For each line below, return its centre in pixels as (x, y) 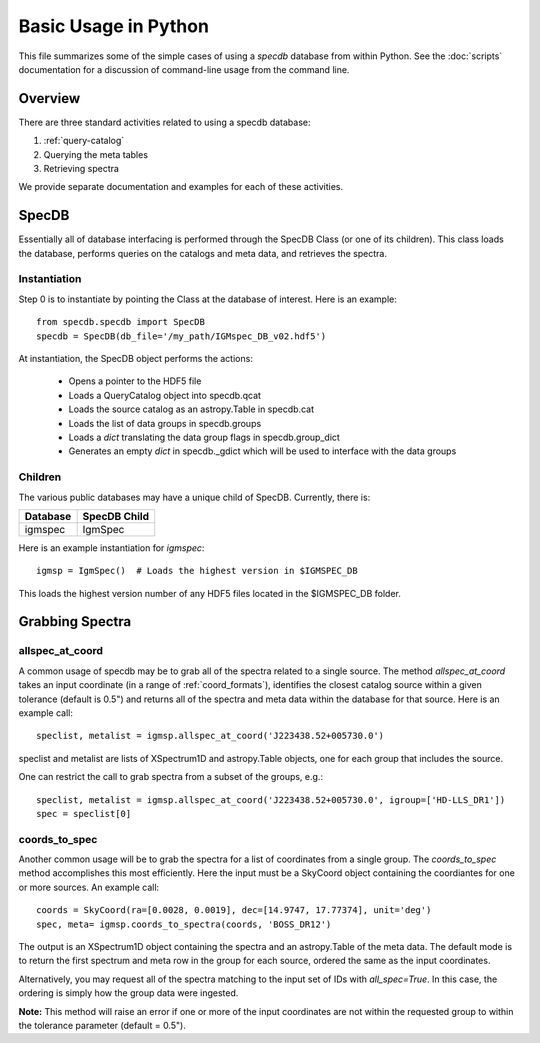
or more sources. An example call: (89, 887)
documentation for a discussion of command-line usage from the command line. (184, 69)
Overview (49, 98)
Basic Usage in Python (114, 26)
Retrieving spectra (81, 169)
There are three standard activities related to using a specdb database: (164, 122)
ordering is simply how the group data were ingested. (128, 993)
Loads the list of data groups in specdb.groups (165, 423)
